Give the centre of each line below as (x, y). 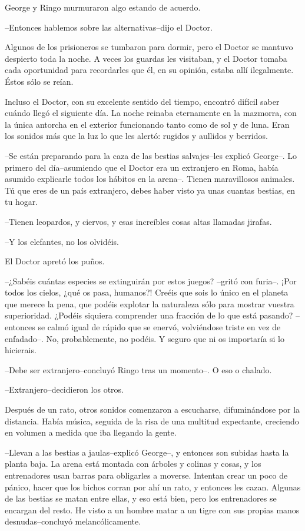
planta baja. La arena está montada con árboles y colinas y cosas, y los (133, 464)
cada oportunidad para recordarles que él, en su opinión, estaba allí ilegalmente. (149, 70)
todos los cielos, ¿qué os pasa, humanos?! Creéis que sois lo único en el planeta (147, 292)
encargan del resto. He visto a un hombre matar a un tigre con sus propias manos (152, 510)
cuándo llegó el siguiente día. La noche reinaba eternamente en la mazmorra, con (151, 113)
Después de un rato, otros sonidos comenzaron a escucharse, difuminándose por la (152, 409)
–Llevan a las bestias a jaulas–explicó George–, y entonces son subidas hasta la (147, 452)
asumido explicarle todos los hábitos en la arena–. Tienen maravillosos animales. (150, 179)
